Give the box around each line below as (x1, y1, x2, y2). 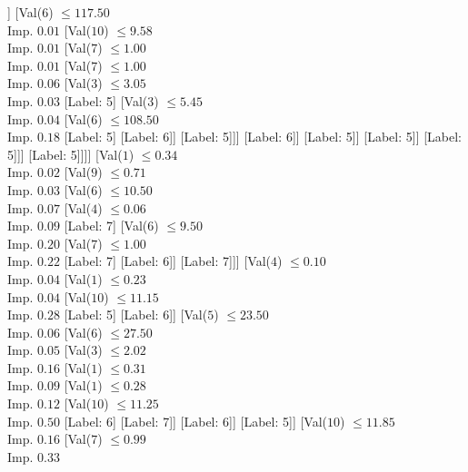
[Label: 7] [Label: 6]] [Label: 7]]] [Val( (64, 251, 271, 270)
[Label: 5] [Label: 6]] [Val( (64, 305, 208, 324)
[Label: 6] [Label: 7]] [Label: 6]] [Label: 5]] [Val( (64, 411, 328, 430)
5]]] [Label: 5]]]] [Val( (7, 144, 123, 163)
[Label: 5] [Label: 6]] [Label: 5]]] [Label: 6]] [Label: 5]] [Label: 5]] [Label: (64, 127, 463, 146)
